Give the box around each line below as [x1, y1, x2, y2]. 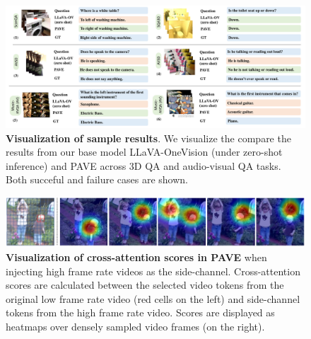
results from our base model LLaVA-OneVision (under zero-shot [6, 144, 283, 159]
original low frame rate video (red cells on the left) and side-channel [6, 291, 300, 306]
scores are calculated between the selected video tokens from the [6, 277, 284, 292]
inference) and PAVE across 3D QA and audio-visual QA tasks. [6, 158, 281, 173]
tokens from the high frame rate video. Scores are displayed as [6, 305, 275, 320]
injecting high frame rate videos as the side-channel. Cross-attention [6, 263, 300, 278]
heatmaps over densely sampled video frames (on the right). [6, 318, 265, 333]
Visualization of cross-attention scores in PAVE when [6, 249, 267, 264]
